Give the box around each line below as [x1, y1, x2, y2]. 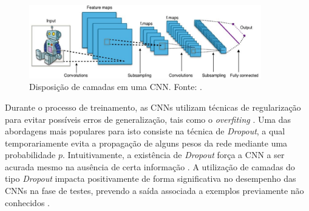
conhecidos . [5, 196, 50, 209]
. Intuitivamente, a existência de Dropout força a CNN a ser [63, 148, 285, 161]
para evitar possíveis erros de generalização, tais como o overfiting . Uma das [5, 112, 291, 125]
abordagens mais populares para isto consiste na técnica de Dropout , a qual [5, 125, 285, 137]
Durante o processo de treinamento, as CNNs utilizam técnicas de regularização [5, 100, 301, 113]
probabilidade [5, 148, 56, 161]
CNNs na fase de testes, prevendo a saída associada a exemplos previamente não [5, 184, 304, 197]
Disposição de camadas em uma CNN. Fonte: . [29, 80, 202, 93]
